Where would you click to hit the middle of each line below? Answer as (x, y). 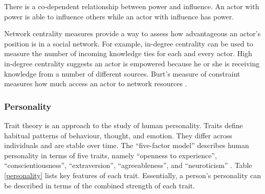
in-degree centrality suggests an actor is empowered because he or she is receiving (132, 63)
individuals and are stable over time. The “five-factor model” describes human (127, 145)
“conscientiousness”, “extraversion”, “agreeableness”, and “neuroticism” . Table (128, 165)
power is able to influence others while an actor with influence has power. (119, 16)
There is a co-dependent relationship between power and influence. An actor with (132, 6)
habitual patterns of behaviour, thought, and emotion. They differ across (118, 135)
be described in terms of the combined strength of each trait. (100, 185)
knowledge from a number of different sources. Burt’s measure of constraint (122, 73)
